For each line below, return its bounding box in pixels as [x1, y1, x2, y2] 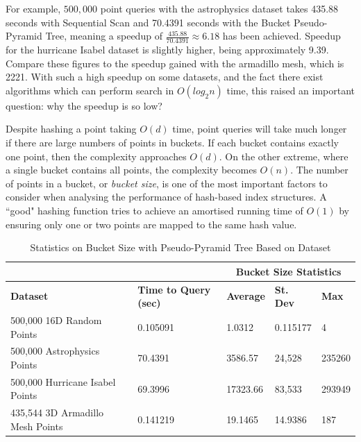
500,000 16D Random [10, 313, 102, 328]
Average [226, 289, 265, 303]
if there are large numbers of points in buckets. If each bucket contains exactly [6, 135, 339, 149]
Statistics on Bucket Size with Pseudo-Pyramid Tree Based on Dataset [30, 240, 331, 255]
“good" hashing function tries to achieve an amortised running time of [6, 203, 303, 217]
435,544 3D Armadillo [10, 405, 104, 420]
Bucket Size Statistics [235, 264, 342, 278]
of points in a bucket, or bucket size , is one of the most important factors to [6, 176, 328, 190]
